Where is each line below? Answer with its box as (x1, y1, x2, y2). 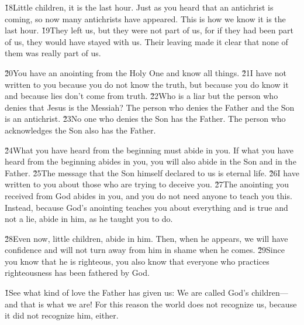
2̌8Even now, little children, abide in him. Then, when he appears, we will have (5, 232, 288, 244)
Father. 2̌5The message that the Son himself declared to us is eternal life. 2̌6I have (5, 166, 299, 179)
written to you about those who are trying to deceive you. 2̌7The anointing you (5, 178, 289, 190)
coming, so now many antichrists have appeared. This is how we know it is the (5, 12, 286, 25)
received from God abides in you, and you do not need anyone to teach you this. (5, 189, 292, 201)
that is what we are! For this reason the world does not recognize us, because (20, 297, 297, 310)
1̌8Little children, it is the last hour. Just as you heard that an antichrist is (5, 1, 274, 13)
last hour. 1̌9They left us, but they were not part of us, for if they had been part (5, 24, 293, 36)
